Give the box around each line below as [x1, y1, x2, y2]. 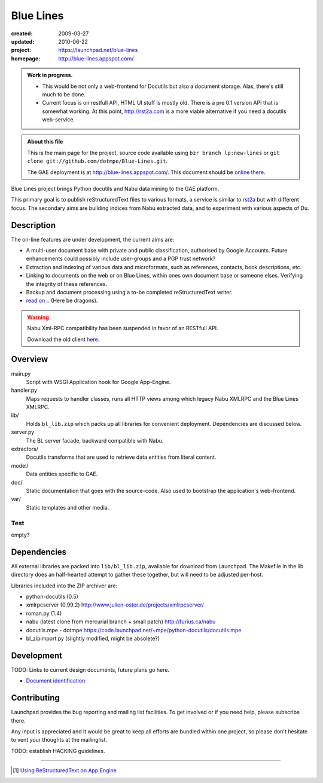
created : [11, 30, 33, 37]
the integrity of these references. [26, 280, 108, 287]
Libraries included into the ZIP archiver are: [11, 582, 118, 589]
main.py [11, 370, 31, 377]
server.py [11, 428, 35, 436]
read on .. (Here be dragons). [26, 297, 98, 304]
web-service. [42, 116, 75, 123]
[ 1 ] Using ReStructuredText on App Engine [13, 767, 117, 774]
